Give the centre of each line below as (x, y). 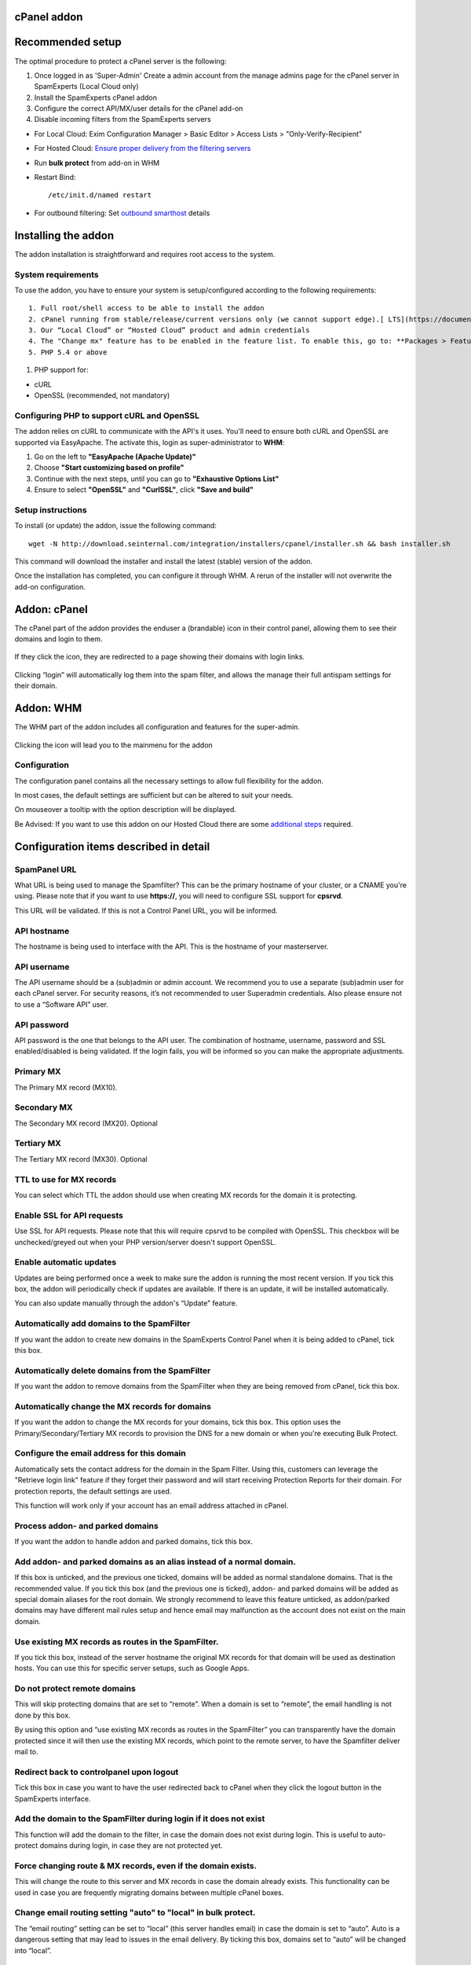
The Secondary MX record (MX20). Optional (86, 1123)
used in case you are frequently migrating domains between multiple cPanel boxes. (149, 1892)
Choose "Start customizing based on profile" (109, 468)
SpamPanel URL (46, 869)
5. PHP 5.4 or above (68, 352)
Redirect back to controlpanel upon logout (97, 1772)
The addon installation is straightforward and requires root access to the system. (145, 254)
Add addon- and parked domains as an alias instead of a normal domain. (155, 1562)
